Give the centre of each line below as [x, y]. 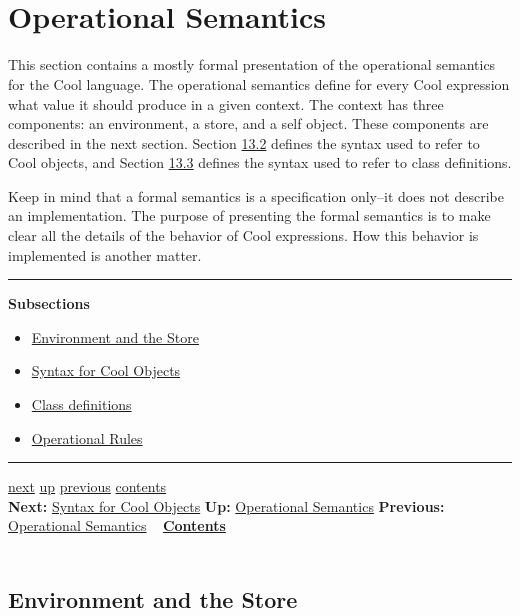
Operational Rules [87, 437]
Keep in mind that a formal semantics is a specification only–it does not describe [256, 195]
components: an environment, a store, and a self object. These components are [248, 123]
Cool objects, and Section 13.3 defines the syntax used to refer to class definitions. [260, 162]
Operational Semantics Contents [117, 525]
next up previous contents [87, 486]
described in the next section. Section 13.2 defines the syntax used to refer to [244, 142]
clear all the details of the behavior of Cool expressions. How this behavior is [243, 235]
